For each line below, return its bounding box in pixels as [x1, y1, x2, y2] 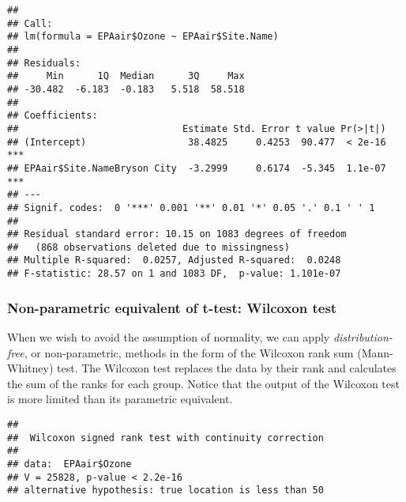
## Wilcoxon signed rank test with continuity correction [7, 432, 324, 443]
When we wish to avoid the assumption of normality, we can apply [7, 329, 330, 345]
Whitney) [7, 360, 54, 376]
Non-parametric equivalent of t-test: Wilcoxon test [7, 297, 337, 317]
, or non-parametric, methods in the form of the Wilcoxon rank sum [24, 344, 354, 360]
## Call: [7, 17, 53, 29]
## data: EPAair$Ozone [7, 458, 132, 470]
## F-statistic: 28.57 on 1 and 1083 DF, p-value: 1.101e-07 [7, 268, 341, 280]
